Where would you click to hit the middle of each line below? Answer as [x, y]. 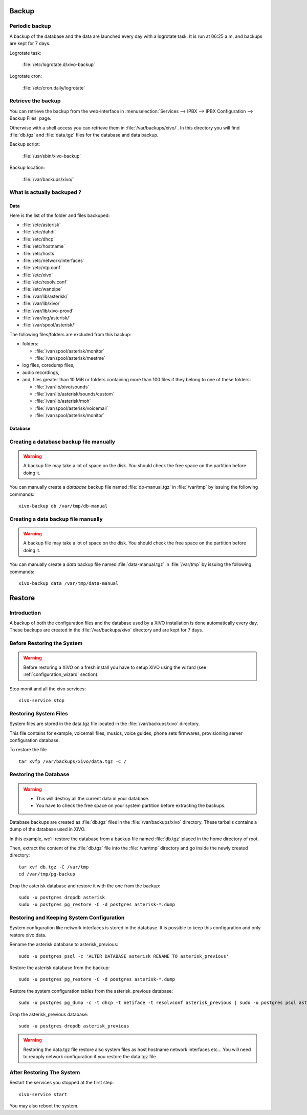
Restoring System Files [39, 713]
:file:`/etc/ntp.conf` [42, 268]
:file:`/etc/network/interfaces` [53, 260]
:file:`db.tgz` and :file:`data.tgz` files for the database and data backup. [84, 135]
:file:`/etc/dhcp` [39, 239]
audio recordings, [41, 372]
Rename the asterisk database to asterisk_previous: [64, 945]
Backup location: [27, 168]
